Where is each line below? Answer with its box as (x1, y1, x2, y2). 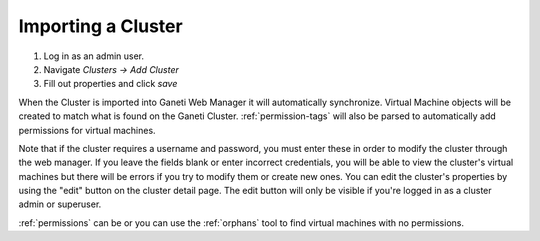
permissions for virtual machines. (18, 124, 156, 136)
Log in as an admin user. (43, 50, 145, 62)
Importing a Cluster (18, 15, 184, 37)
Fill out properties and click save (43, 78, 178, 90)
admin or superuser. (18, 198, 102, 210)
